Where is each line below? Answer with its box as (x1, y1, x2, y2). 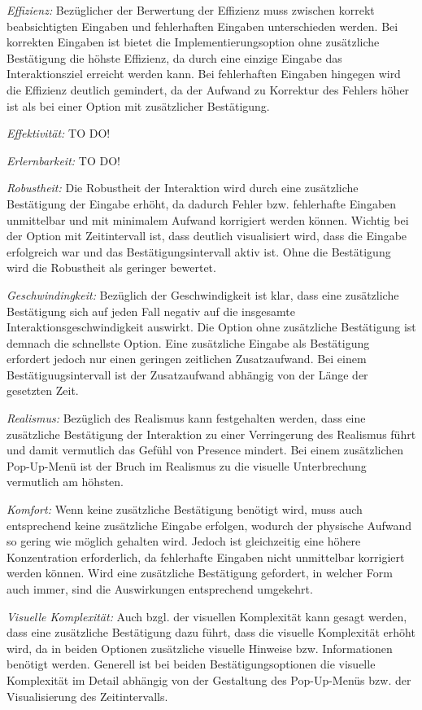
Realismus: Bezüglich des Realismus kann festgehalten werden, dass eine (7, 410, 366, 427)
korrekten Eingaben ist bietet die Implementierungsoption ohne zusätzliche (7, 33, 380, 50)
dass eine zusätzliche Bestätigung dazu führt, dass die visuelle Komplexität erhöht (7, 624, 415, 641)
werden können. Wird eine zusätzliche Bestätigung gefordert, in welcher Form (7, 564, 393, 581)
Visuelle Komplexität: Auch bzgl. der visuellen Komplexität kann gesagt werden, (7, 607, 407, 625)
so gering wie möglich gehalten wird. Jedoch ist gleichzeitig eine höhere (7, 532, 361, 550)
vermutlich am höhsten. (7, 473, 124, 490)
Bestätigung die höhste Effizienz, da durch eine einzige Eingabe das (7, 49, 342, 66)
